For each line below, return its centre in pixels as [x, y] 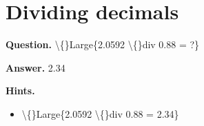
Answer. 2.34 [35, 67]
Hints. [20, 91]
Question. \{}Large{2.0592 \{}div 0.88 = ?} [103, 44]
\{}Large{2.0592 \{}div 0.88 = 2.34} [100, 113]
